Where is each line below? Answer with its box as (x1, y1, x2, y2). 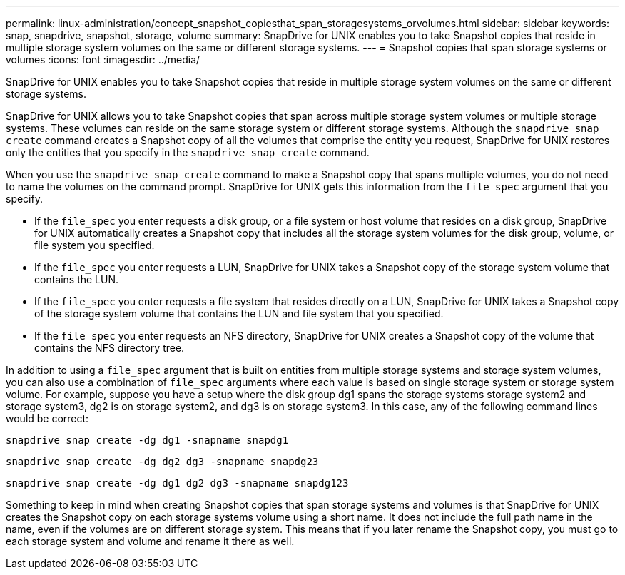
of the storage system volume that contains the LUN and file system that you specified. (34, 307, 444, 320)
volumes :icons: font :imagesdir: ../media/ (6, 54, 200, 66)
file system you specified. (34, 239, 155, 251)
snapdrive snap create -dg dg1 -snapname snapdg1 (6, 434, 289, 446)
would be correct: (6, 412, 89, 424)
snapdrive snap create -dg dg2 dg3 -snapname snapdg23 (6, 456, 319, 467)
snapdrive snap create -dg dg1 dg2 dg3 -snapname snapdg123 (6, 477, 349, 489)
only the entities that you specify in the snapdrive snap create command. (6, 146, 370, 158)
